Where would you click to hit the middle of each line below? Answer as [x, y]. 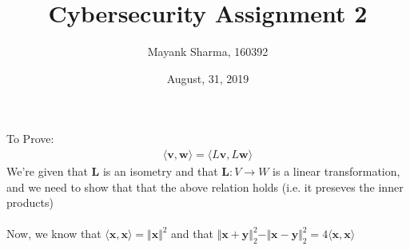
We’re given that [47, 171]
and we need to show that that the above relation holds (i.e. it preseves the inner [205, 187]
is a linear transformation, [336, 171]
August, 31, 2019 [208, 78]
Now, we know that [54, 234]
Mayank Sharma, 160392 [208, 52]
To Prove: [30, 139]
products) [30, 202]
